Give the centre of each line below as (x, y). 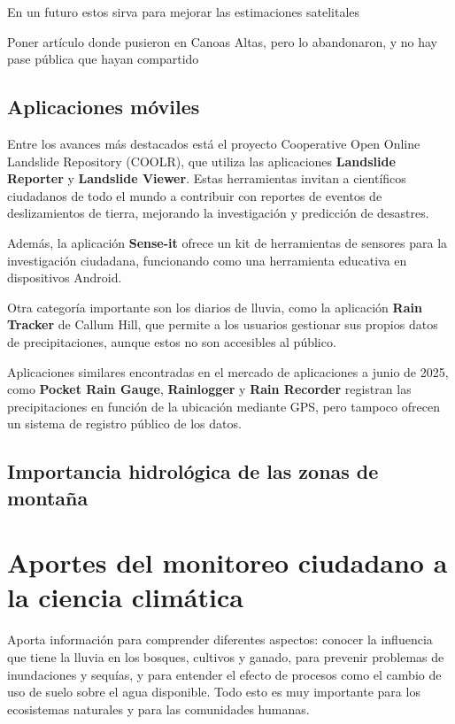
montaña (48, 497)
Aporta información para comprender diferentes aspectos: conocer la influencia (220, 639)
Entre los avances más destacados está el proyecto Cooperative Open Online (214, 143)
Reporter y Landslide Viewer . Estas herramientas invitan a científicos (207, 178)
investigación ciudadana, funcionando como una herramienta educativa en (207, 260)
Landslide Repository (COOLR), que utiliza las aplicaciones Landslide (201, 161)
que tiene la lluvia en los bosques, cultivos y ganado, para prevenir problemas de (226, 656)
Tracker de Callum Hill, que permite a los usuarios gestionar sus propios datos (223, 324)
